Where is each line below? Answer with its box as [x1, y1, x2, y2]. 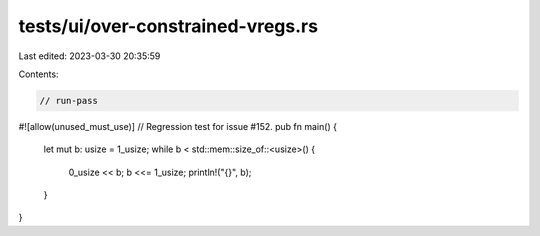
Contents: [18, 68, 59, 80]
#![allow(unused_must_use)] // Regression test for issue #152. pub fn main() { [18, 120, 337, 132]
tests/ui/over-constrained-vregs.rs [18, 15, 319, 37]
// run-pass [39, 95, 99, 106]
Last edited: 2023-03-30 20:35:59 [18, 50, 161, 62]
